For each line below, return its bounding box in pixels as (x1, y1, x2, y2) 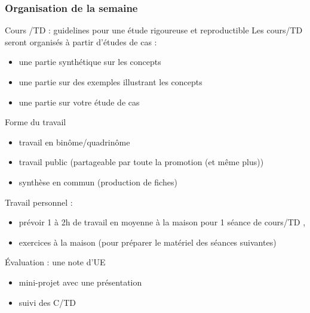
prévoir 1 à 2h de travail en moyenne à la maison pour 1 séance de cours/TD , (19, 216, 306, 228)
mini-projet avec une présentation (19, 275, 142, 288)
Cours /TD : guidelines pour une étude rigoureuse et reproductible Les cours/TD (5, 24, 303, 36)
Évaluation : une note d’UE (5, 256, 106, 268)
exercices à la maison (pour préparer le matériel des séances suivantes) (19, 235, 277, 248)
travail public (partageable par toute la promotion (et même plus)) (19, 156, 264, 168)
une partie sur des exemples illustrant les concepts (19, 76, 202, 88)
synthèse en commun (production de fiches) (19, 175, 177, 188)
